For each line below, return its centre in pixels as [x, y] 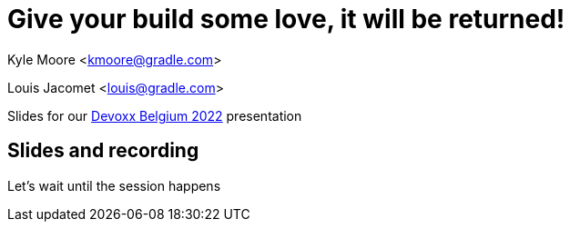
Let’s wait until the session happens [114, 185]
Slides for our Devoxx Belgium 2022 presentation [155, 115]
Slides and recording [103, 151]
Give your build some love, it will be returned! [286, 19]
